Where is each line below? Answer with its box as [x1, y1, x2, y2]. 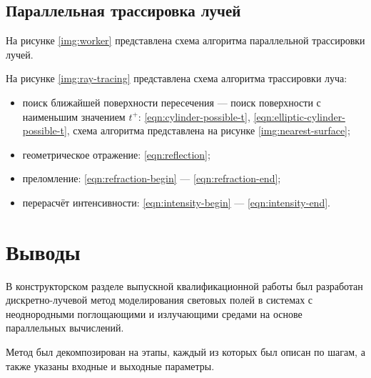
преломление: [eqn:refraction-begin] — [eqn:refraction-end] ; [22, 171, 281, 186]
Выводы [6, 237, 81, 266]
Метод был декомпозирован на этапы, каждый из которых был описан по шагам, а [6, 344, 365, 359]
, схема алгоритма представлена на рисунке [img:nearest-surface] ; [66, 123, 350, 138]
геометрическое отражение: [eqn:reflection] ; [22, 146, 210, 161]
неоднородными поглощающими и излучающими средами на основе [6, 306, 303, 321]
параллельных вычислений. [6, 320, 124, 335]
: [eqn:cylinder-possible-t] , [138, 109, 250, 124]
